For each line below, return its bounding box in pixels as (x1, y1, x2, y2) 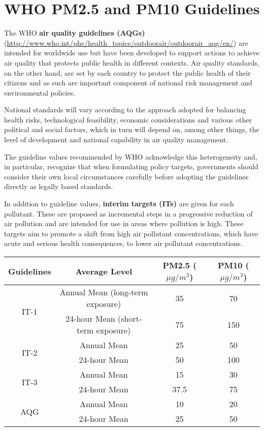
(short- (118, 313, 142, 324)
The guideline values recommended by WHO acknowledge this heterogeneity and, (4, 151, 257, 162)
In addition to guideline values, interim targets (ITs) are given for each (4, 198, 234, 209)
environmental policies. (4, 87, 76, 98)
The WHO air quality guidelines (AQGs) (4, 27, 145, 38)
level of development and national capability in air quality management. (4, 134, 228, 145)
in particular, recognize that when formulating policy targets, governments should (4, 161, 258, 172)
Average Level (75, 265, 133, 277)
